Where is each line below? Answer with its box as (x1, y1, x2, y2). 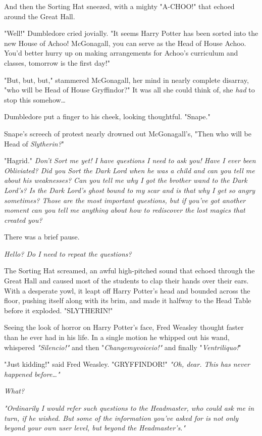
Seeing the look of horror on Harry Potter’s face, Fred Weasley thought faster (4, 322, 244, 332)
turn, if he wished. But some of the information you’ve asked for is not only (4, 412, 239, 423)
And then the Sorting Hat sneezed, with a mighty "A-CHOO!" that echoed (4, 1, 235, 11)
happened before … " (4, 368, 60, 379)
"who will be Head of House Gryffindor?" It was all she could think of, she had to (4, 84, 255, 95)
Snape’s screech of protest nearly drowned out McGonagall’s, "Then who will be (4, 128, 251, 138)
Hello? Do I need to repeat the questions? (4, 248, 132, 259)
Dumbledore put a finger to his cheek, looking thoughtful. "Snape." (4, 111, 211, 122)
